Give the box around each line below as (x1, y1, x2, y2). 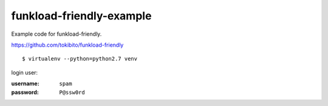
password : (11, 88, 39, 96)
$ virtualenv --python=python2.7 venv (22, 55, 138, 62)
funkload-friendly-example (11, 9, 152, 22)
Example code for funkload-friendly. (11, 30, 102, 38)
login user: (11, 68, 38, 76)
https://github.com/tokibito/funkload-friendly (11, 41, 124, 48)
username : (11, 80, 39, 87)
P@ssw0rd (59, 88, 85, 96)
